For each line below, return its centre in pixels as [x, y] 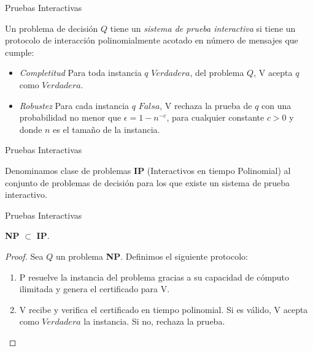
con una [276, 105]
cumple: [20, 52]
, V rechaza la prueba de [206, 105]
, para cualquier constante [215, 117]
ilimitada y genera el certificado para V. [95, 289]
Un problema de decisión [52, 28]
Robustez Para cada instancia [74, 105]
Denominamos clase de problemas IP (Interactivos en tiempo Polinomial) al [148, 170]
